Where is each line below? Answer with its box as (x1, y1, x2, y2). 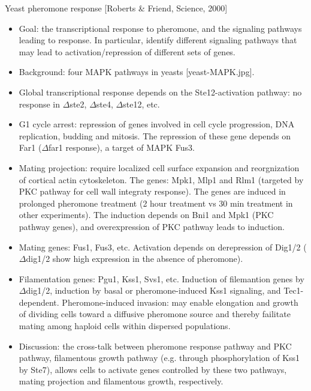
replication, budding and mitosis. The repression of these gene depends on (19, 129, 291, 142)
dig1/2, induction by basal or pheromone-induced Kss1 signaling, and (26, 284, 281, 297)
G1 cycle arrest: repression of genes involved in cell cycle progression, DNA (19, 118, 295, 130)
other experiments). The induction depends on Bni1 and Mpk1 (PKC (19, 208, 274, 221)
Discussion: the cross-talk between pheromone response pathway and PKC (19, 339, 292, 352)
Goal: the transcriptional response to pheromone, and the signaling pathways (19, 22, 302, 34)
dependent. (19, 296, 59, 308)
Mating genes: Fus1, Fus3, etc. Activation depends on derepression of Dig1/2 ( (19, 240, 307, 253)
